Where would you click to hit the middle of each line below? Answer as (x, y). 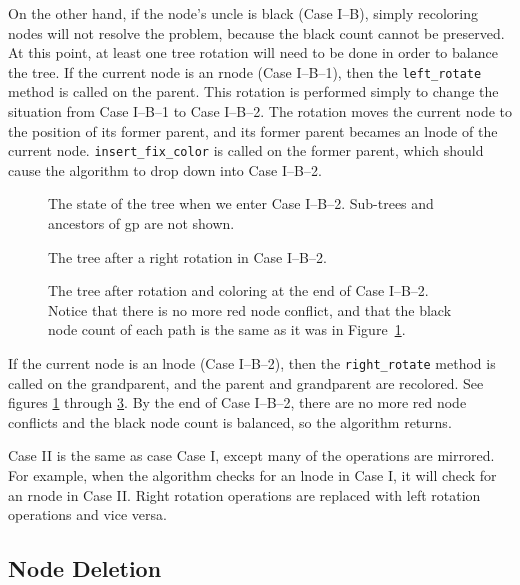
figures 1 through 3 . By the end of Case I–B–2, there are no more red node (237, 402)
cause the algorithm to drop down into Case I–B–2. (165, 169)
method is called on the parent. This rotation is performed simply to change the (253, 91)
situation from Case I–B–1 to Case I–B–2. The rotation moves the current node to (260, 111)
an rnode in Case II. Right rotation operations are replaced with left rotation (244, 494)
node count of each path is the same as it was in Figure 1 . (227, 329)
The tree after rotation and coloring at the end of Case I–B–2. (238, 290)
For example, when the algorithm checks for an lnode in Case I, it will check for (252, 475)
